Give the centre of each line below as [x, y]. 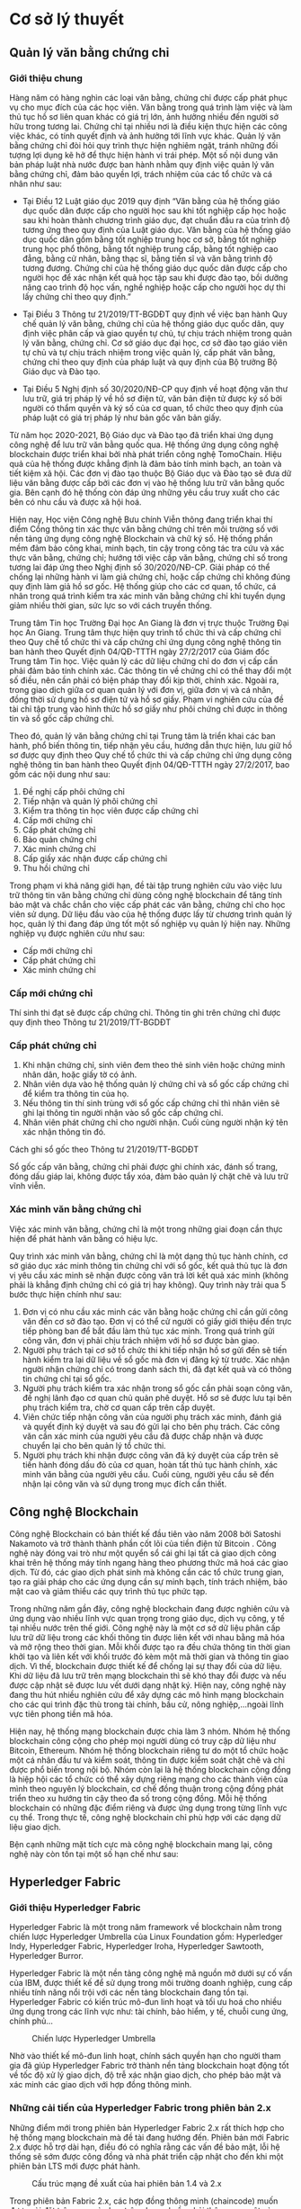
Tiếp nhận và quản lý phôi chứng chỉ [90, 801]
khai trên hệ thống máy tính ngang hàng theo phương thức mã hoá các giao [149, 1562]
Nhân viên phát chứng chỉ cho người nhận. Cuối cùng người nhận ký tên [155, 1122]
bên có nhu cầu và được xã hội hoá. [75, 502]
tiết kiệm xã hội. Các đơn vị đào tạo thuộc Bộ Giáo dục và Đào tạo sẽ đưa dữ [150, 473]
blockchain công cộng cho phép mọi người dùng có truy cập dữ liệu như [143, 1740]
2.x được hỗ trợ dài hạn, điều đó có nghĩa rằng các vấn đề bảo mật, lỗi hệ [145, 2147]
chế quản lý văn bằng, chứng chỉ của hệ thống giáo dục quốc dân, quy [153, 323]
